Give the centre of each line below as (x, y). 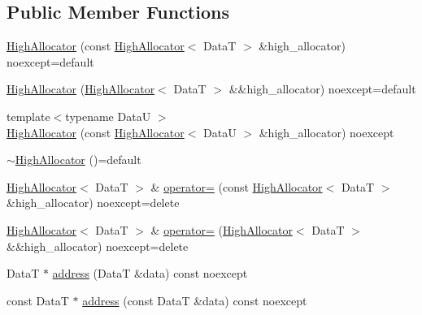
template (28, 116)
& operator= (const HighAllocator (237, 186)
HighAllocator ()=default (78, 160)
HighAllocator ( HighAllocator (81, 89)
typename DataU (108, 116)
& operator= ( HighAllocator (222, 229)
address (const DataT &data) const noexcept (195, 300)
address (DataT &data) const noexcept (150, 273)
